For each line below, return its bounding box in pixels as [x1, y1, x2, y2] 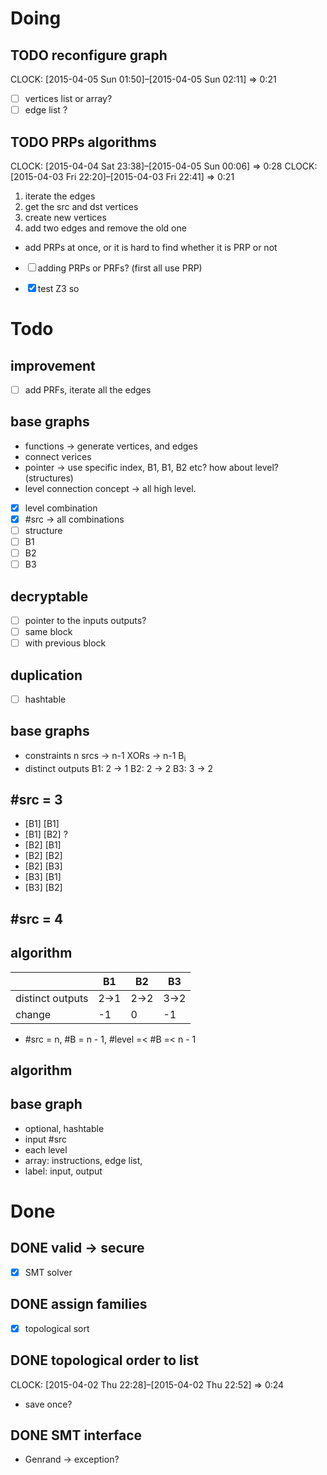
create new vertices [24, 211, 107, 223]
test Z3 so [37, 282, 80, 294]
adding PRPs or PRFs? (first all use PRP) [37, 262, 203, 274]
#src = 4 [10, 910, 64, 927]
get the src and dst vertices [24, 200, 139, 212]
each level [24, 1143, 68, 1156]
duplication [10, 667, 83, 684]
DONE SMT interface [10, 1427, 143, 1444]
